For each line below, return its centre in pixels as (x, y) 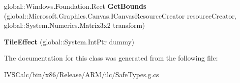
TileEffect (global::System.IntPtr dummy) (69, 41)
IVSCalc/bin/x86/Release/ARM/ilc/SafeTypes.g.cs (82, 74)
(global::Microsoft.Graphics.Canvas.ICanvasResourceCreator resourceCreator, (120, 15)
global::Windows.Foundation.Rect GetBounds (75, 6)
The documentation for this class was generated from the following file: (111, 58)
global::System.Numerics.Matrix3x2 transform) (75, 25)
